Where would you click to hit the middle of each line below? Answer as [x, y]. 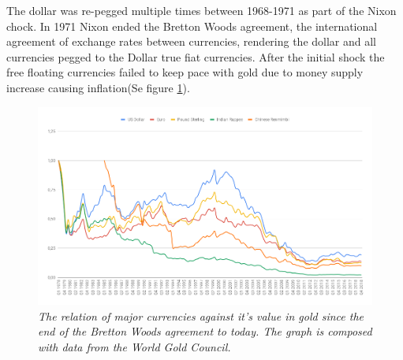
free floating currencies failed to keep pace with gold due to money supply [185, 72]
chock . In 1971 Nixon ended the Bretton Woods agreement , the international [192, 26]
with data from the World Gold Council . [134, 346]
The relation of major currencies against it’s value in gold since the [201, 315]
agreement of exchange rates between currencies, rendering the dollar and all [192, 41]
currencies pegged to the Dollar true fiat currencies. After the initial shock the [196, 56]
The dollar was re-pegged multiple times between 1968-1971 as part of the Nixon [201, 10]
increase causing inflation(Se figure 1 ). [98, 87]
